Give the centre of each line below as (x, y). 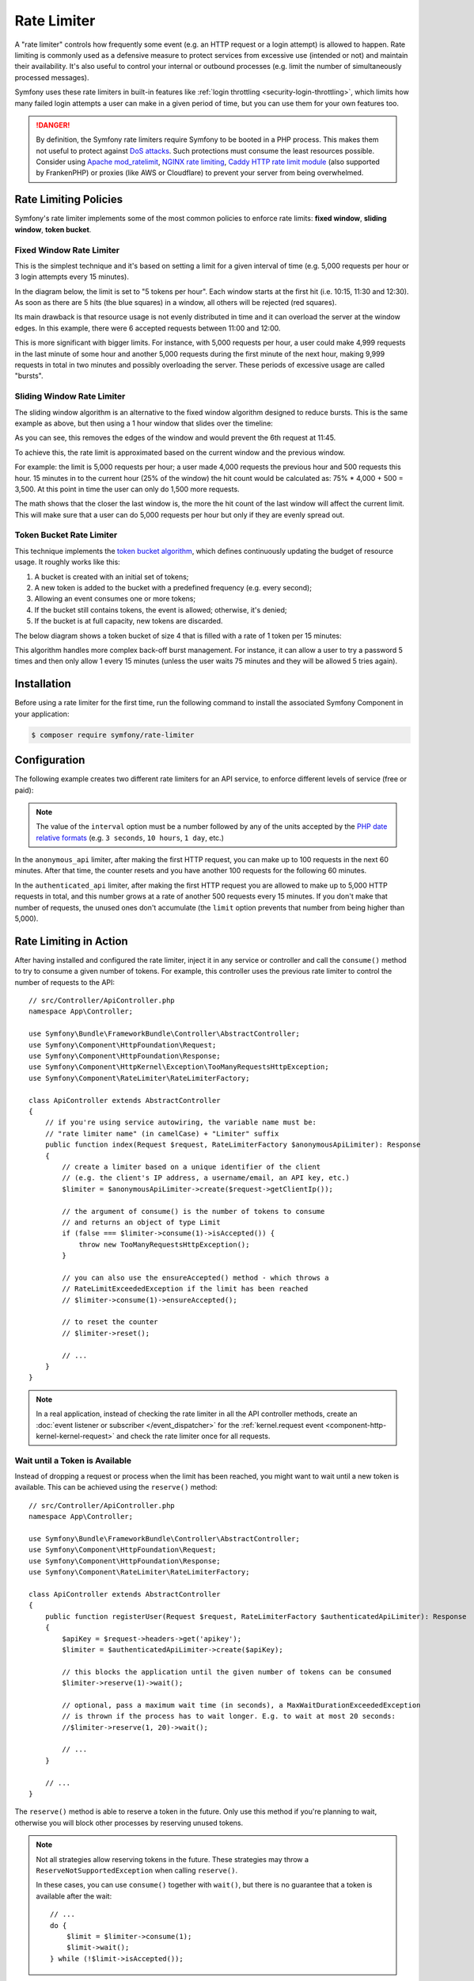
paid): (24, 790)
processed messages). (52, 77)
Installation (43, 684)
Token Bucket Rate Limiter (66, 535)
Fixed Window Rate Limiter (67, 250)
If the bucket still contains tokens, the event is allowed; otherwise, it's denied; (161, 609)
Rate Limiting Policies (68, 199)
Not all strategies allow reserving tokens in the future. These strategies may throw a (172, 1859)
